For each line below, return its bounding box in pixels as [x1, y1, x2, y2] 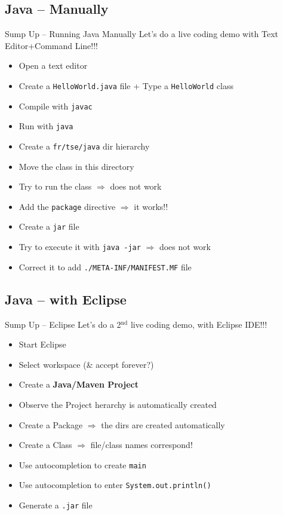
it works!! [134, 200, 168, 212]
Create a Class [19, 438, 72, 451]
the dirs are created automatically [101, 418, 225, 431]
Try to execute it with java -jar [19, 240, 141, 253]
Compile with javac [19, 99, 93, 112]
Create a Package [19, 418, 83, 431]
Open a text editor [19, 59, 88, 72]
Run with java [19, 120, 73, 132]
